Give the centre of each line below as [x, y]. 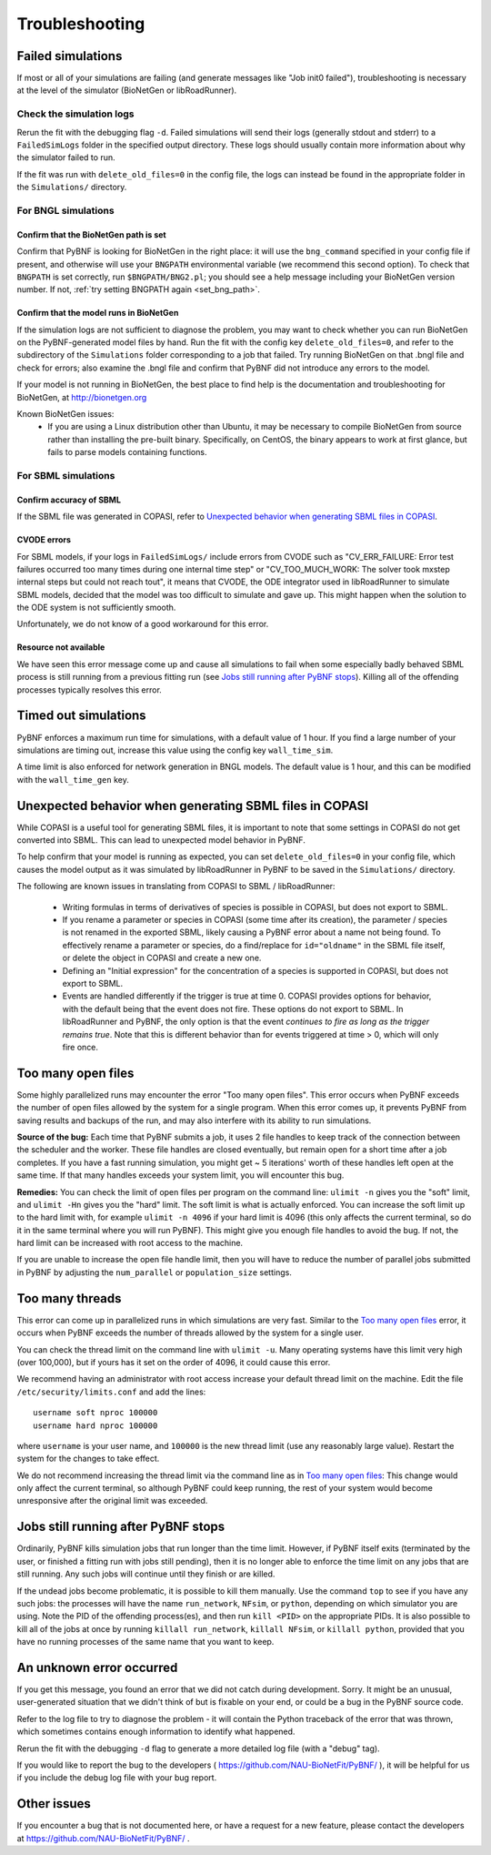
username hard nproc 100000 [95, 1425]
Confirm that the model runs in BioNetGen [98, 313]
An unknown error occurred [97, 1667]
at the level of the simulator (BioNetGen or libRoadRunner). [127, 90]
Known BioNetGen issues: [65, 414]
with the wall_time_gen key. [73, 779]
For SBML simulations [66, 475]
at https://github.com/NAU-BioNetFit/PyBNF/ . [103, 1838]
